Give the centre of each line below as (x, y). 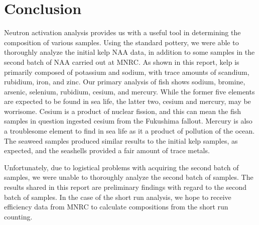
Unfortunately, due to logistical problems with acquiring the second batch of (121, 167)
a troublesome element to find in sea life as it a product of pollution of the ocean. (129, 131)
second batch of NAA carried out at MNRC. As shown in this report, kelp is (122, 62)
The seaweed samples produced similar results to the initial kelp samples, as (121, 140)
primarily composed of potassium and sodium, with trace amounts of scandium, (127, 72)
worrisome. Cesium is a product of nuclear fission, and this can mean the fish (123, 111)
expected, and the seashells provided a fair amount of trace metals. (107, 150)
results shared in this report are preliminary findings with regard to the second (125, 187)
